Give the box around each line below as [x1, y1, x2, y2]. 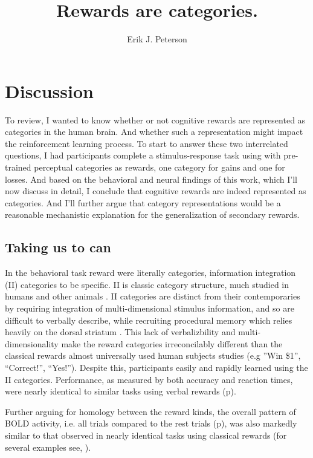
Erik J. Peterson [127, 33, 187, 45]
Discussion [5, 78, 94, 103]
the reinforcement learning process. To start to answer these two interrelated [5, 137, 288, 149]
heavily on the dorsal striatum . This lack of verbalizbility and [5, 326, 236, 338]
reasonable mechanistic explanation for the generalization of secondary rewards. [5, 208, 300, 221]
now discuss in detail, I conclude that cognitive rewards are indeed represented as [5, 185, 306, 197]
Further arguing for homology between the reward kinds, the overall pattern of [5, 405, 296, 417]
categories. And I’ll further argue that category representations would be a [5, 196, 281, 209]
